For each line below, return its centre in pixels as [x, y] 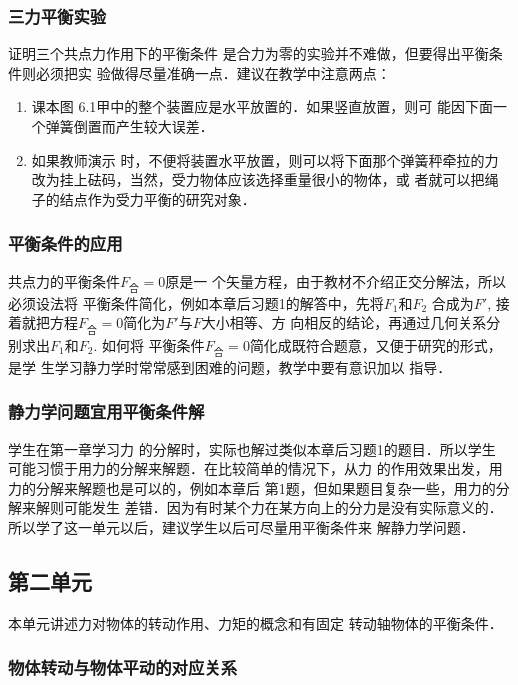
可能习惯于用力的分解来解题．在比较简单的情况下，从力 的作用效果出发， [248, 468]
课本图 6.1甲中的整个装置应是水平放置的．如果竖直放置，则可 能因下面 [262, 106]
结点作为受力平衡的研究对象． [157, 198]
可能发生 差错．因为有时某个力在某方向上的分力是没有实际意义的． [283, 507]
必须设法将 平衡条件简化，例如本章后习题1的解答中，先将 [196, 302]
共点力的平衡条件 [64, 280]
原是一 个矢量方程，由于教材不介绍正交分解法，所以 [335, 280]
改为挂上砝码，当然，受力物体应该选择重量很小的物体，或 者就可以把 [258, 179]
